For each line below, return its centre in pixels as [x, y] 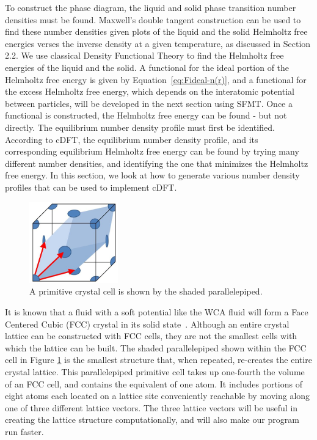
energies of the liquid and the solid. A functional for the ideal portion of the [147, 67]
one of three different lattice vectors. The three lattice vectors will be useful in [151, 407]
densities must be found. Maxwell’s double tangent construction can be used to [153, 19]
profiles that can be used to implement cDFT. [91, 187]
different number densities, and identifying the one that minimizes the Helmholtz [157, 163]
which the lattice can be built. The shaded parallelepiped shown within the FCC [156, 347]
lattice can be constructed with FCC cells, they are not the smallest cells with [151, 336]
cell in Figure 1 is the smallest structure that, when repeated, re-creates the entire [158, 360]
